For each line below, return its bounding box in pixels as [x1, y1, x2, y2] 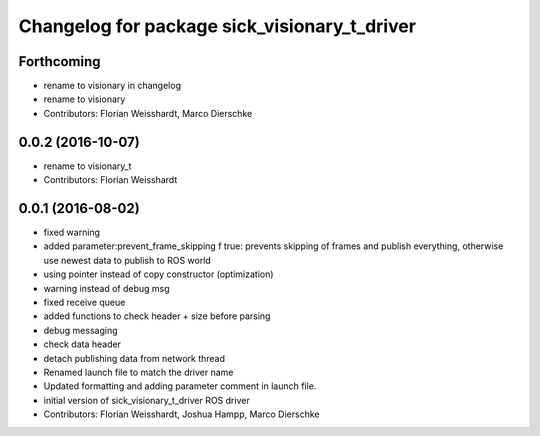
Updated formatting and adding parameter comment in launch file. [43, 380, 317, 392]
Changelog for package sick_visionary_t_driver [18, 15, 417, 37]
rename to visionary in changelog [43, 80, 182, 92]
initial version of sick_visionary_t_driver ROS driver [43, 394, 250, 406]
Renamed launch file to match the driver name [43, 366, 234, 378]
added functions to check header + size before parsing [43, 310, 271, 322]
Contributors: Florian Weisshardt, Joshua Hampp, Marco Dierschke [43, 408, 320, 420]
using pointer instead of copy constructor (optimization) [43, 268, 274, 280]
